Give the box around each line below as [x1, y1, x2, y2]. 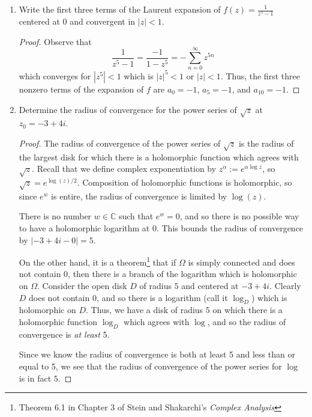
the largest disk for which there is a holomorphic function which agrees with [19, 150, 299, 163]
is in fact [19, 371, 52, 384]
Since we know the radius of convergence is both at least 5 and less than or [19, 348, 295, 361]
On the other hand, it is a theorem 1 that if [19, 254, 176, 268]
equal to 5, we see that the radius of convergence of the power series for [19, 359, 282, 372]
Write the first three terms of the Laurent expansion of [19, 3, 221, 15]
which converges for [19, 69, 91, 82]
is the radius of [238, 136, 294, 149]
